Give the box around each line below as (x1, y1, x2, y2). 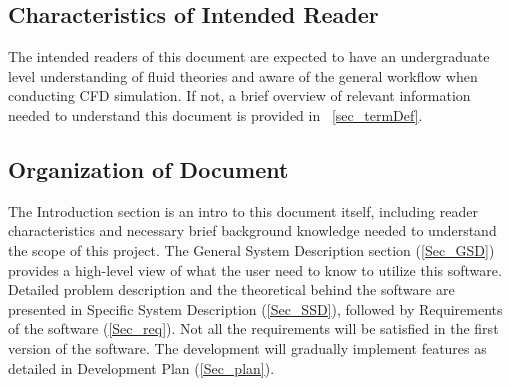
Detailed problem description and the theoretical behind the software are (8, 279, 455, 300)
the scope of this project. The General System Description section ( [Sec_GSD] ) (8, 239, 495, 260)
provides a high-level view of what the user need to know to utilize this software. (8, 259, 502, 280)
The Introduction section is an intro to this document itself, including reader (8, 200, 478, 221)
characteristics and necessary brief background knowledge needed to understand (8, 220, 497, 241)
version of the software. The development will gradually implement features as (8, 337, 487, 358)
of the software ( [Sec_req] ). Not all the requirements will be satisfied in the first (8, 318, 499, 339)
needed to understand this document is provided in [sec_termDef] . (8, 104, 423, 125)
